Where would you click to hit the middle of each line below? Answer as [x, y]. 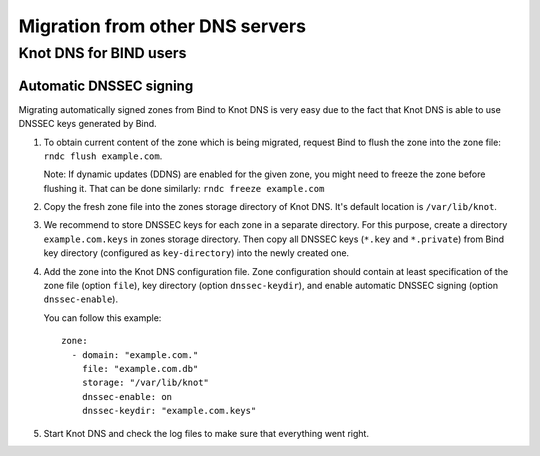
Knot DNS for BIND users [102, 53]
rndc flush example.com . [103, 156]
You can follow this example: [102, 317]
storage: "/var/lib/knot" [145, 383]
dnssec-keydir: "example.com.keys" [169, 411]
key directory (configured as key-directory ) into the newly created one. [196, 253]
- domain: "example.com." [135, 354]
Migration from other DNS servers [162, 26]
